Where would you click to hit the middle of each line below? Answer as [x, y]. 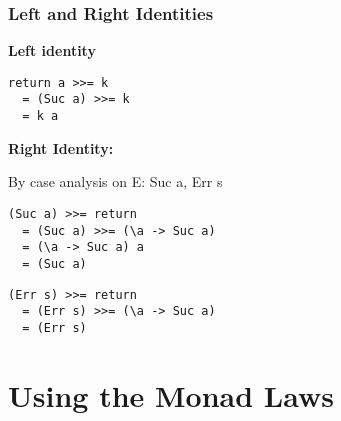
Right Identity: [61, 147]
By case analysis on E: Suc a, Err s [115, 181]
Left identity [52, 50]
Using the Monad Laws [171, 394]
